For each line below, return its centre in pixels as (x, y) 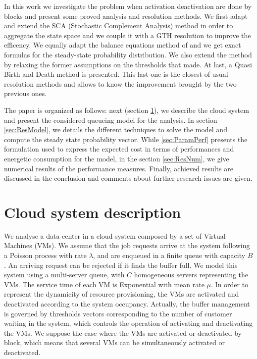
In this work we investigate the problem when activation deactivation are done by (128, 6)
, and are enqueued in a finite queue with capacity (169, 255)
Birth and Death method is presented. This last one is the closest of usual (116, 74)
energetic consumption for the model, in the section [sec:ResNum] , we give (117, 158)
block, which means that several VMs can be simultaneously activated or (115, 342)
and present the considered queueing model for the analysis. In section (111, 120)
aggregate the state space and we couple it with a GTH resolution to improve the (128, 35)
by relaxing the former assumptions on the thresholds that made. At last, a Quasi (128, 64)
